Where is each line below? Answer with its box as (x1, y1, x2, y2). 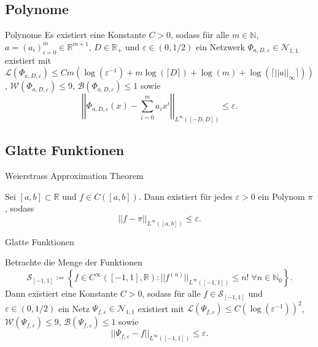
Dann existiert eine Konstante (5, 287, 118, 300)
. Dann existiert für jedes (138, 189, 233, 202)
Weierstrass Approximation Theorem (5, 169, 144, 182)
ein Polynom (258, 189, 305, 202)
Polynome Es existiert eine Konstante (5, 28, 146, 41)
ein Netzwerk (196, 40, 245, 53)
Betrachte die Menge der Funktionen (5, 256, 143, 269)
